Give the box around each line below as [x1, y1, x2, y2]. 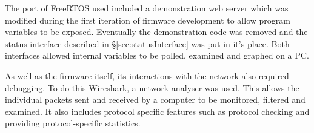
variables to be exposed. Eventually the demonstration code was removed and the [5, 25, 308, 38]
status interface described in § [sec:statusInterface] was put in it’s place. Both [5, 37, 290, 50]
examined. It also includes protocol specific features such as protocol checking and [5, 105, 310, 117]
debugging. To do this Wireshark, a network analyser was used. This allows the [5, 81, 299, 94]
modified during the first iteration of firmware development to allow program [5, 13, 290, 26]
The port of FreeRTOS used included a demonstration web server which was [5, 2, 289, 14]
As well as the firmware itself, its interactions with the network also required [5, 69, 289, 82]
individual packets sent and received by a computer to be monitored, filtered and [5, 93, 306, 106]
